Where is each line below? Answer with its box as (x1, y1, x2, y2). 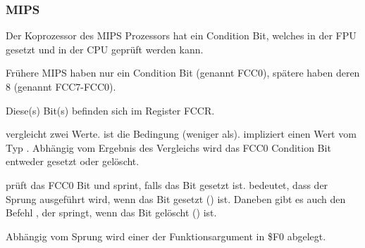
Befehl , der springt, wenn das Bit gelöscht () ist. (6, 205, 217, 220)
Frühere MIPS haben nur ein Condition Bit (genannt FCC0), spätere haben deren (6, 65, 360, 80)
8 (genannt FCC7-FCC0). (6, 79, 116, 93)
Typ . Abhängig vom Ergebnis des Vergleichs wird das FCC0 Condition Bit (6, 140, 331, 155)
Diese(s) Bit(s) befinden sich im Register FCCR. (6, 103, 215, 117)
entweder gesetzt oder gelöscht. (6, 154, 140, 169)
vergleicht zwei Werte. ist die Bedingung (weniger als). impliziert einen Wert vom (6, 126, 357, 141)
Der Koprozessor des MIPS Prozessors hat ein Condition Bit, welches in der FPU (6, 28, 357, 43)
